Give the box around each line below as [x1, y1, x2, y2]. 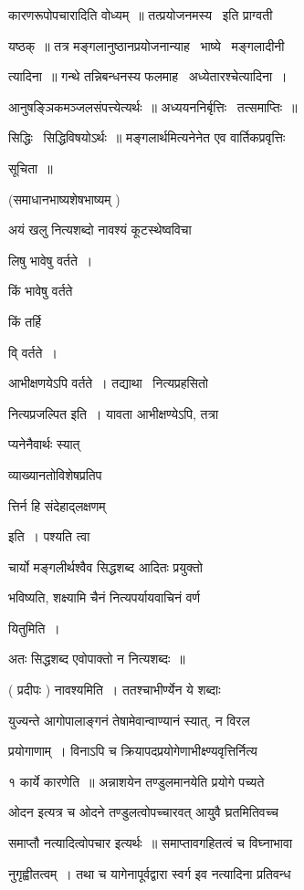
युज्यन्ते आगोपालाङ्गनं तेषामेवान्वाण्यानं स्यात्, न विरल [8, 710, 250, 729]
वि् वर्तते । [8, 342, 58, 361]
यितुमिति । [8, 618, 60, 637]
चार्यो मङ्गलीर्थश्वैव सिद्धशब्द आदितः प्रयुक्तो [8, 557, 203, 576]
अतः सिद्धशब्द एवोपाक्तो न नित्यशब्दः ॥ [8, 649, 185, 668]
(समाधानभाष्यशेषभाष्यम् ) [8, 189, 121, 208]
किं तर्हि [8, 311, 42, 330]
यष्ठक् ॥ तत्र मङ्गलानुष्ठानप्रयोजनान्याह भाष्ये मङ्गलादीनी [8, 36, 285, 55]
